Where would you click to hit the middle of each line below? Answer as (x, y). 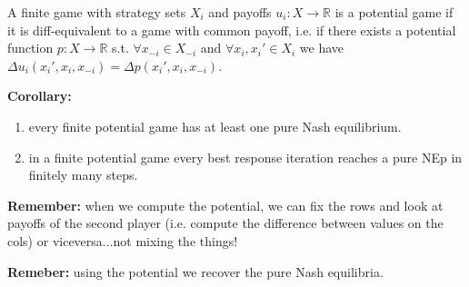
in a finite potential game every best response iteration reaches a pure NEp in (245, 157)
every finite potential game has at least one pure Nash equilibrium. (215, 126)
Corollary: (40, 96)
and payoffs (240, 12)
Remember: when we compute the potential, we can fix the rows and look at (225, 205)
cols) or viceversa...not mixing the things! (123, 240)
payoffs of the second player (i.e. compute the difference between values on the (225, 223)
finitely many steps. (83, 175)
